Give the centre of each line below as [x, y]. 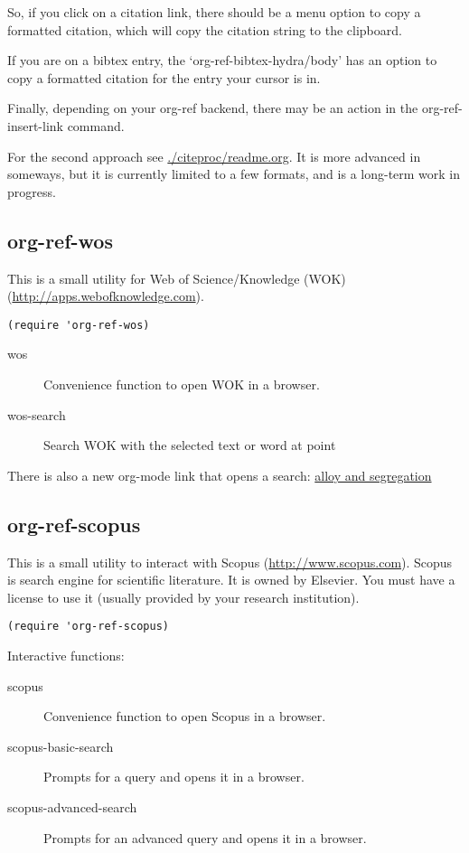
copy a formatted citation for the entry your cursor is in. [164, 77]
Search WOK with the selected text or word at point [190, 445]
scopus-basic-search [61, 746]
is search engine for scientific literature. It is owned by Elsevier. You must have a [231, 580]
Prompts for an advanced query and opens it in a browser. [205, 837]
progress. [32, 191]
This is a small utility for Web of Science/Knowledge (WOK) [177, 278]
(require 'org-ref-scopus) [88, 627]
